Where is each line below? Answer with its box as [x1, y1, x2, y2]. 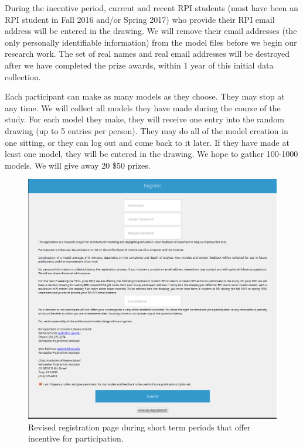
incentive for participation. [28, 432, 124, 444]
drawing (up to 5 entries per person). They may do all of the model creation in [5, 124, 288, 136]
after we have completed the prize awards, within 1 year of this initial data [5, 59, 274, 71]
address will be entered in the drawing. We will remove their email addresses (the [5, 25, 297, 37]
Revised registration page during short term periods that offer [28, 420, 251, 433]
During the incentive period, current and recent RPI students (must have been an [5, 2, 298, 13]
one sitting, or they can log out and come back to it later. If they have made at [5, 136, 290, 148]
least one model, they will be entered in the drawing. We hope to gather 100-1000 [5, 148, 298, 160]
